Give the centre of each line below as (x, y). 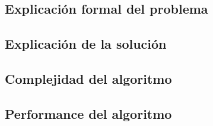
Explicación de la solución (86, 44)
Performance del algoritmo (88, 113)
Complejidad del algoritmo (88, 78)
